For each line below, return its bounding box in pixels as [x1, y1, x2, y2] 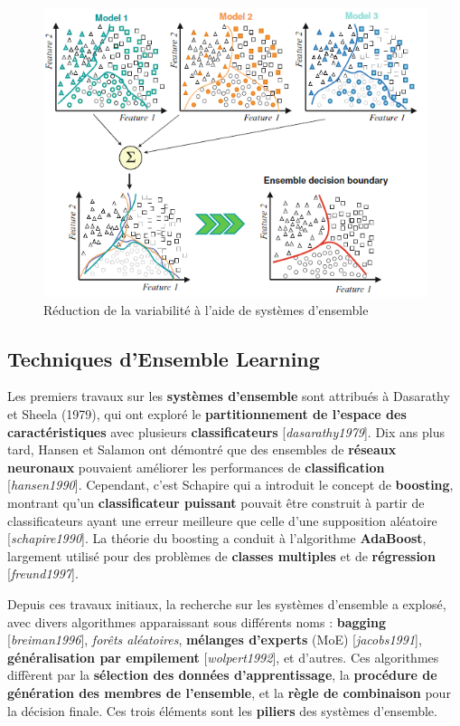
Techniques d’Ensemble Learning [7, 344, 320, 372]
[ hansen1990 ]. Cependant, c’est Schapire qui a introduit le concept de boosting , [7, 475, 454, 494]
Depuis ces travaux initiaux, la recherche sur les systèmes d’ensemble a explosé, [7, 595, 446, 614]
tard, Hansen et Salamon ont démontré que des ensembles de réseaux [7, 440, 397, 459]
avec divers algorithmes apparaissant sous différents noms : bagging [7, 612, 387, 631]
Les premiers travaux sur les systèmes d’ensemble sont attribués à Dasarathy [7, 387, 450, 406]
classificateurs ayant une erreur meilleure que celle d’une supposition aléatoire [7, 511, 437, 530]
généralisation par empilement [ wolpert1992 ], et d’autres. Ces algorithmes [7, 647, 439, 666]
